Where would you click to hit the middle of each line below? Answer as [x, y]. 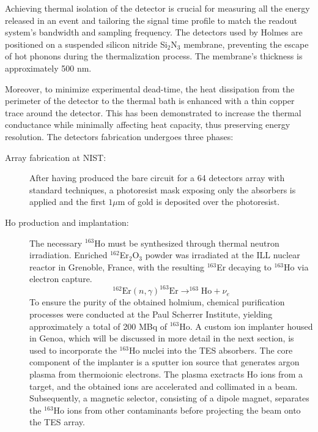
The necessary [56, 243]
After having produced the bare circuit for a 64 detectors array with [157, 178]
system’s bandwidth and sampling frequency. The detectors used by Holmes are [154, 32]
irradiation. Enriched [68, 255]
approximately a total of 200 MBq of [98, 326]
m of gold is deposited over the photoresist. [199, 202]
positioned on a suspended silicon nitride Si [86, 44]
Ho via [296, 266]
